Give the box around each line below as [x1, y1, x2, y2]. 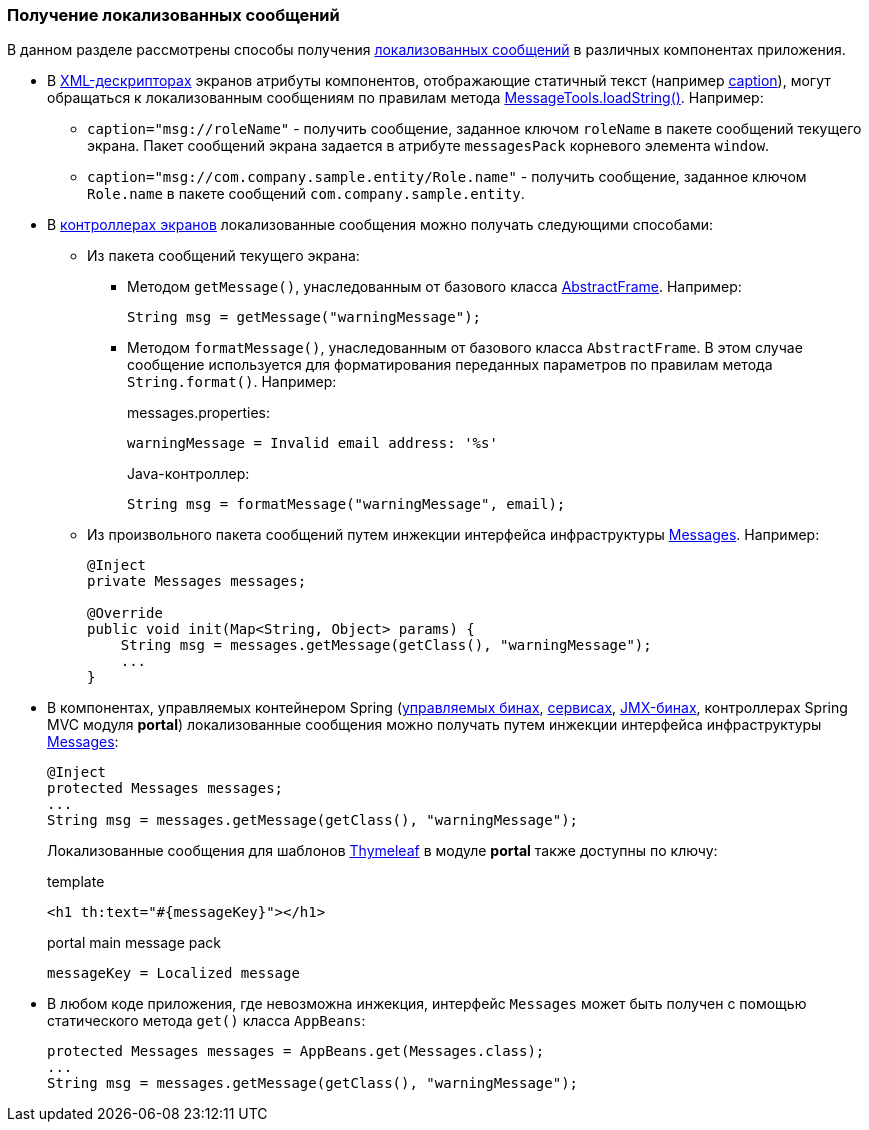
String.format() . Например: [127, 373, 337, 391]
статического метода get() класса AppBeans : [47, 1012, 366, 1030]
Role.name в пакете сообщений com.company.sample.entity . [87, 185, 525, 203]
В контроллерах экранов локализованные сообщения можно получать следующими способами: [47, 216, 713, 234]
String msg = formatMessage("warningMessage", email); [127, 496, 566, 513]
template [47, 873, 105, 891]
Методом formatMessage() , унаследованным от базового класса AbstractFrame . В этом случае [127, 339, 803, 357]
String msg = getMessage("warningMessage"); [127, 309, 482, 326]
